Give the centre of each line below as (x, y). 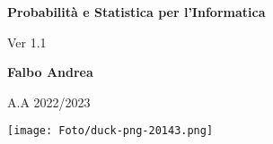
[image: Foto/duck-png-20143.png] (110, 131)
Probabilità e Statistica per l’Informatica (136, 12)
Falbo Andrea (50, 72)
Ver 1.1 (27, 42)
